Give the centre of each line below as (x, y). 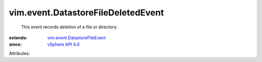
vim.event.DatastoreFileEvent (77, 37)
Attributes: (19, 53)
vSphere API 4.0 (64, 44)
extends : (18, 37)
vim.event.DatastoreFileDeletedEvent (87, 12)
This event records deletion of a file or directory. (69, 27)
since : (15, 44)
